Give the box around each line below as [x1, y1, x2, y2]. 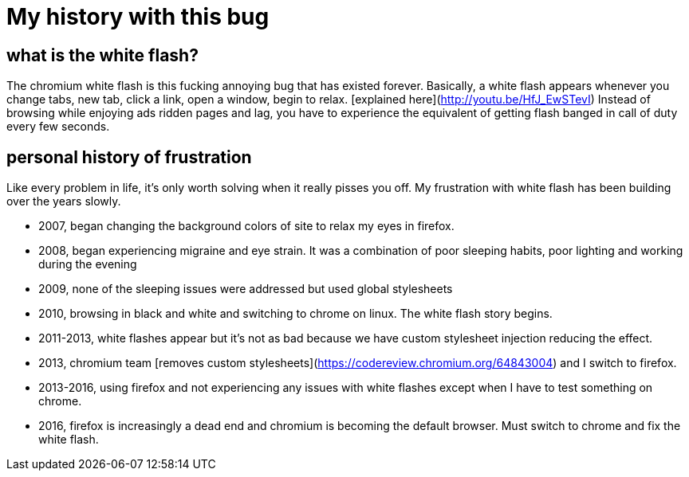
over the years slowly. [6, 194, 121, 209]
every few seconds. [6, 119, 110, 134]
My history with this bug [6, 3, 270, 30]
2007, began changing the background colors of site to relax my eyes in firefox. [38, 219, 455, 233]
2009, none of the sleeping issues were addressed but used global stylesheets [38, 282, 453, 296]
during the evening [38, 257, 137, 272]
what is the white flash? [6, 45, 199, 65]
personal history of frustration [6, 147, 252, 167]
